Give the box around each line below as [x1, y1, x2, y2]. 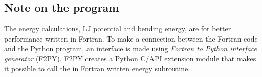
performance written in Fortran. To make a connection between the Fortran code [4, 33, 258, 44]
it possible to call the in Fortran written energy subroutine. [4, 63, 190, 73]
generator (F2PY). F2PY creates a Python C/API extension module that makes [4, 53, 256, 63]
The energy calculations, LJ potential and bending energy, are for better [4, 23, 231, 34]
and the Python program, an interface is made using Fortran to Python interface [4, 43, 257, 54]
